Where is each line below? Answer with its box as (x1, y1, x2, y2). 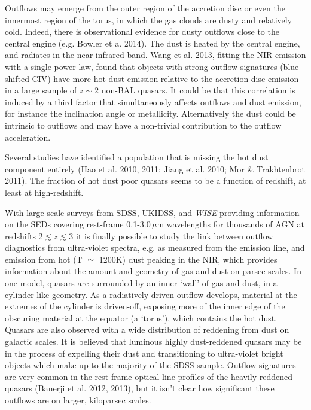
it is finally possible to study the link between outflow (76, 229, 273, 242)
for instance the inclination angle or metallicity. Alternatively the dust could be (5, 107, 296, 120)
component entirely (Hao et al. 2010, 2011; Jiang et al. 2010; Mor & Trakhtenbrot (5, 162, 306, 175)
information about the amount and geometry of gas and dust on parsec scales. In (5, 265, 301, 277)
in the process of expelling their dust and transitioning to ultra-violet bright (5, 347, 283, 359)
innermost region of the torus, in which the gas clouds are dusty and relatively (5, 13, 292, 26)
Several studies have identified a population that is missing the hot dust (5, 151, 269, 163)
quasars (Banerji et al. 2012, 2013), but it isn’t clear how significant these (5, 382, 275, 394)
